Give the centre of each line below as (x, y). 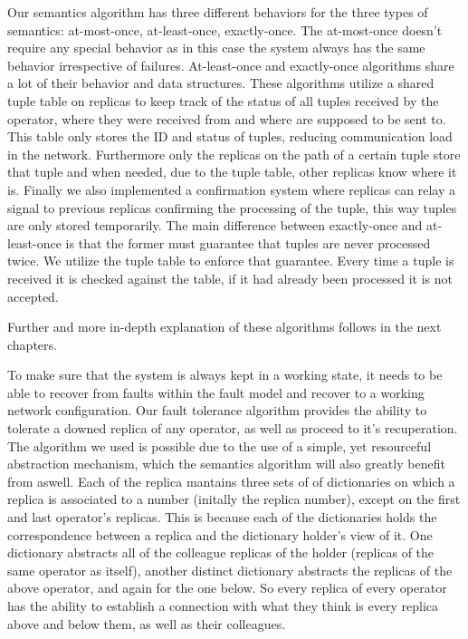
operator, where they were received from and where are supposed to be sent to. (227, 118)
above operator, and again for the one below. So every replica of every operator (227, 588)
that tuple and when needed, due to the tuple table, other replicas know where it (232, 172)
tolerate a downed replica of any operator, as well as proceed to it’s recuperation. (233, 428)
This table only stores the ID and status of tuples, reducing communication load (230, 136)
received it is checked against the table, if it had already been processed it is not (230, 278)
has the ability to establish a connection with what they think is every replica (223, 605)
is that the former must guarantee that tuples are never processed (248, 242)
